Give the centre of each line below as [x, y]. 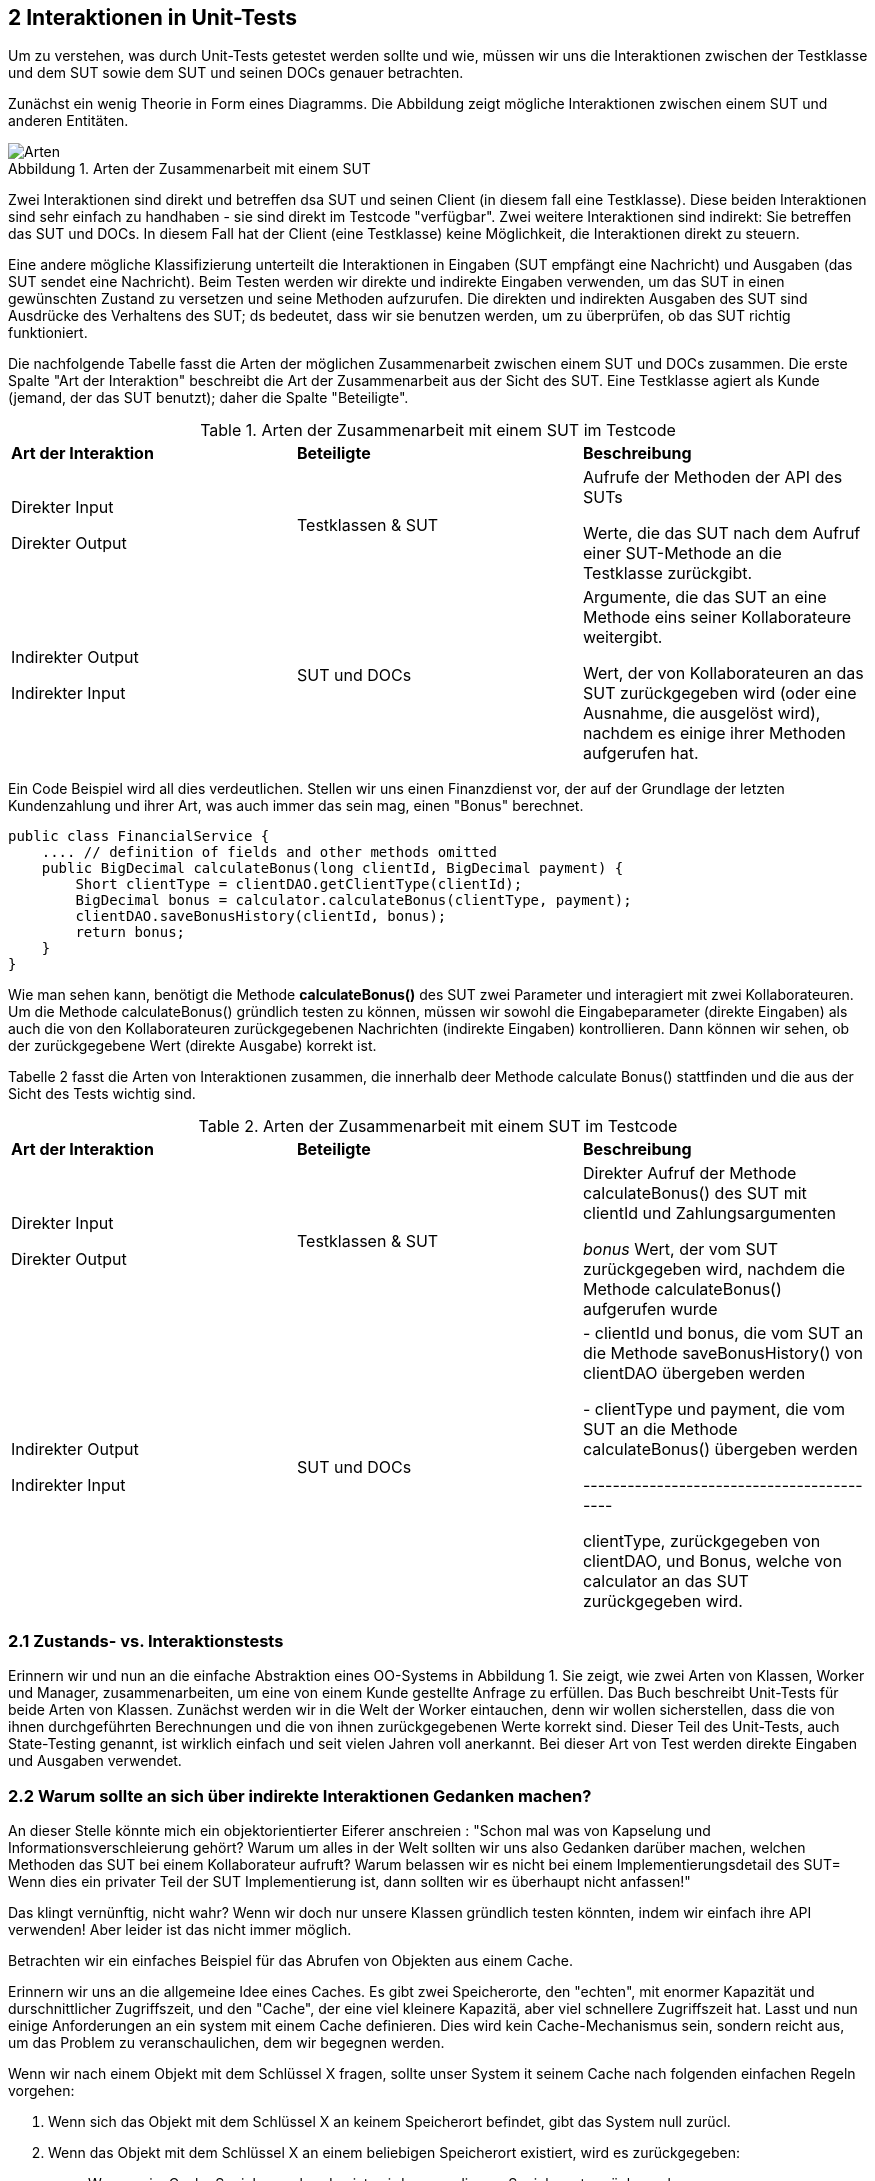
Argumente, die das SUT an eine [704, 597]
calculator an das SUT [665, 1581]
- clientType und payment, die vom [713, 1409]
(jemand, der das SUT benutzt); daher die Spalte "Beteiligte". [208, 398]
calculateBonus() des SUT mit [694, 1193]
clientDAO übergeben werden [694, 1373]
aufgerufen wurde [650, 1309]
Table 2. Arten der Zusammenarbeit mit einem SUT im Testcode [438, 1126]
